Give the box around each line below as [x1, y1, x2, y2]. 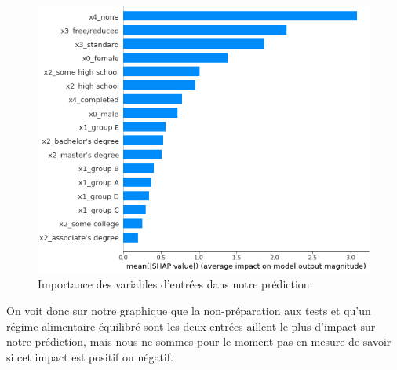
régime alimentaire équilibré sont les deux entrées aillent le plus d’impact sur [6, 317, 376, 334]
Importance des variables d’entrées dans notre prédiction [38, 276, 310, 292]
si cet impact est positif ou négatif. [6, 348, 173, 365]
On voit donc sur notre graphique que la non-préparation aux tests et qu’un [6, 302, 371, 318]
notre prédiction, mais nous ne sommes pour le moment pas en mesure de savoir [6, 333, 392, 350]
